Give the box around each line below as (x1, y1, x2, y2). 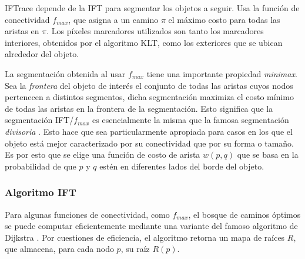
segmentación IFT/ (5, 114, 74, 126)
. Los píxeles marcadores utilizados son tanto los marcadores (46, 25, 264, 37)
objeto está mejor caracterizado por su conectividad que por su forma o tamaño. (5, 137, 294, 149)
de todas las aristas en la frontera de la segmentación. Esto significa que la (5, 102, 273, 114)
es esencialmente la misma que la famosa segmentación (92, 114, 289, 126)
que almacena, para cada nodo (5, 243, 114, 255)
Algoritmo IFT (5, 185, 76, 200)
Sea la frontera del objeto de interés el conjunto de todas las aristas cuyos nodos (5, 79, 293, 91)
